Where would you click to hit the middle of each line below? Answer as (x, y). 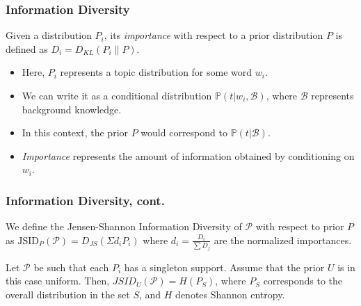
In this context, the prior (75, 132)
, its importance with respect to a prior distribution (214, 35)
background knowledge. (72, 109)
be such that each (71, 267)
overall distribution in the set (68, 294)
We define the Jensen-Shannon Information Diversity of (124, 226)
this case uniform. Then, (58, 281)
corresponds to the (303, 281)
